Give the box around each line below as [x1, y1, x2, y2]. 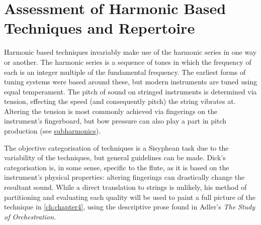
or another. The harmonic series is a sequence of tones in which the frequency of [4, 56, 251, 67]
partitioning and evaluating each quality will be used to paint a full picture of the [4, 191, 255, 202]
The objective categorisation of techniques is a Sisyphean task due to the [4, 142, 229, 153]
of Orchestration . [4, 211, 56, 221]
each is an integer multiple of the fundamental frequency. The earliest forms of [4, 66, 246, 77]
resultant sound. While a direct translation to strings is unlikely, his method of [4, 182, 247, 192]
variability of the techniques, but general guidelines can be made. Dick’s [4, 152, 226, 163]
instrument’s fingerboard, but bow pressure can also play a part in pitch [4, 116, 227, 126]
